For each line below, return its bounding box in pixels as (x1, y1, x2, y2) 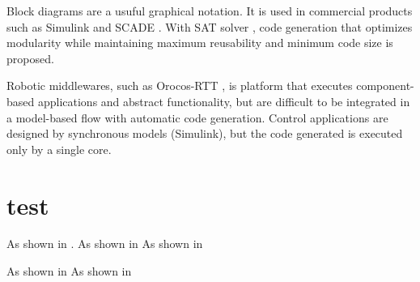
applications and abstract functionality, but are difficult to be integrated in (37, 92, 410, 109)
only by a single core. (6, 140, 112, 157)
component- (356, 77, 414, 94)
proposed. (6, 49, 54, 66)
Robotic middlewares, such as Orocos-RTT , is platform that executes (6, 77, 353, 94)
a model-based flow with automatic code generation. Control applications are (6, 109, 388, 126)
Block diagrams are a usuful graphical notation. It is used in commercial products (6, 2, 413, 19)
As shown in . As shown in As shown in (6, 235, 203, 252)
